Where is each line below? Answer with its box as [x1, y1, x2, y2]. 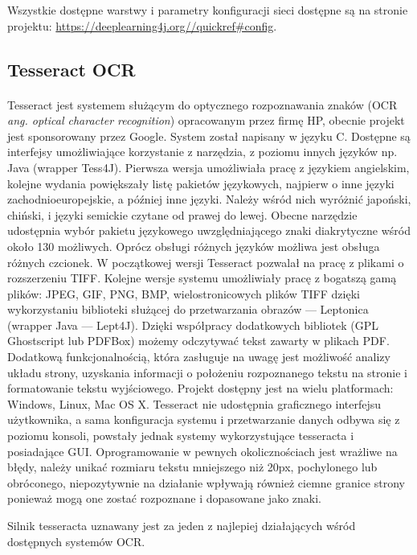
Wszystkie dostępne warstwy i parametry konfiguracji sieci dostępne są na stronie [7, 2, 408, 18]
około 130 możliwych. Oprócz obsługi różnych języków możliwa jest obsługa [7, 237, 380, 254]
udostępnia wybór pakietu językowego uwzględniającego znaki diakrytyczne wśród [7, 222, 411, 239]
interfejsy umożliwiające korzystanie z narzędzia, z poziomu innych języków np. [7, 143, 398, 160]
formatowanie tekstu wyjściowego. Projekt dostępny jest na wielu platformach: [7, 380, 394, 397]
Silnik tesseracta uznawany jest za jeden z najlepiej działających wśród [7, 517, 356, 533]
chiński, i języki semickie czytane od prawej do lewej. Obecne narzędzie [7, 206, 358, 223]
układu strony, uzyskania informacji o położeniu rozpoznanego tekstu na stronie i [7, 364, 407, 380]
